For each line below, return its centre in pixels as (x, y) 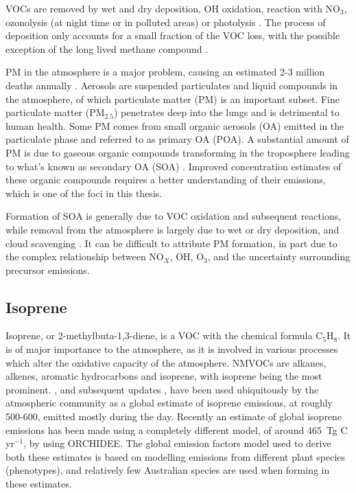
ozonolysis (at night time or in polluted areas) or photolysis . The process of (166, 22)
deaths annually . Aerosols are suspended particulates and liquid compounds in (172, 85)
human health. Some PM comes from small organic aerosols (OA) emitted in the (175, 125)
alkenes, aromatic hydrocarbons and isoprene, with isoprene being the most (164, 376)
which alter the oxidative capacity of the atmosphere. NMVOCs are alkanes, (166, 362)
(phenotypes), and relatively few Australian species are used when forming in (168, 470)
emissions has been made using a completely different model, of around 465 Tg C (177, 429)
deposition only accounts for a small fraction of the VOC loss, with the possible (173, 35)
